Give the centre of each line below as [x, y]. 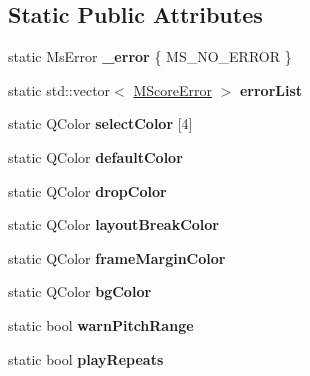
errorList [271, 89]
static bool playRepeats [86, 358]
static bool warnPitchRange [101, 324]
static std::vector [59, 89]
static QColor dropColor [87, 190]
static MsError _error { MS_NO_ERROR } [150, 56]
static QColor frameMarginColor [117, 257]
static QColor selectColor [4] [100, 123]
